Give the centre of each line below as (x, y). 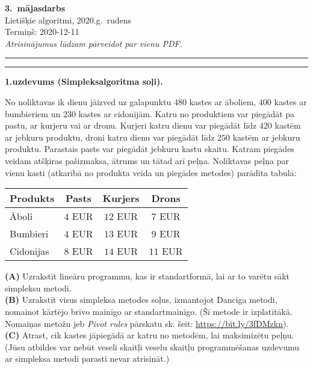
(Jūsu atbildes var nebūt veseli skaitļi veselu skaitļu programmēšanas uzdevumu (152, 346)
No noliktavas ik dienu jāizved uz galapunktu (88, 101)
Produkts (32, 198)
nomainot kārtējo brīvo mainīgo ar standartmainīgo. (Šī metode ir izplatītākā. (149, 311)
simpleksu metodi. (38, 288)
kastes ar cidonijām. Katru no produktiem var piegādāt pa (187, 113)
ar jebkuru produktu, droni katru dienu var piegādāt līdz (110, 137)
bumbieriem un (33, 113)
